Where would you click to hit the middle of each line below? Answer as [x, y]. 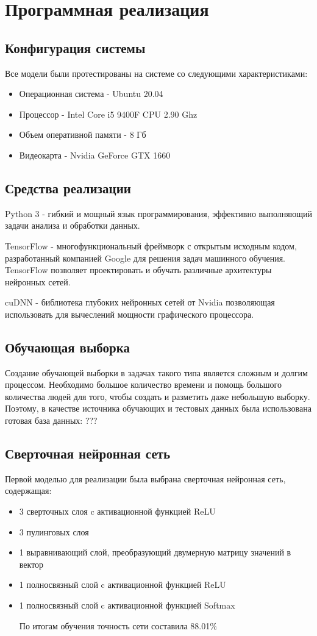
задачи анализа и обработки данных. [73, 225]
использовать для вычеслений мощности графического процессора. [130, 314]
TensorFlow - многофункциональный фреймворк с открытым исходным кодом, [151, 245]
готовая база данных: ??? [51, 420]
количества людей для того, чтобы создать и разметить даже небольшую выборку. [158, 396]
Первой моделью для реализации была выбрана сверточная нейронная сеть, [145, 478]
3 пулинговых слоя [54, 531]
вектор [31, 564]
